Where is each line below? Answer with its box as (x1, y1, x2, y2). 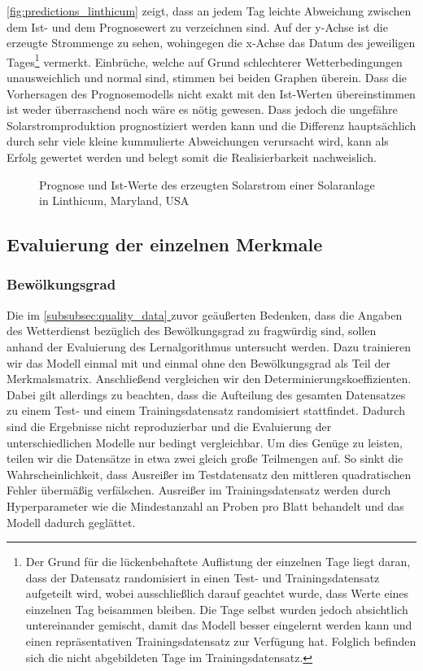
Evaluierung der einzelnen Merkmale (7, 232, 323, 257)
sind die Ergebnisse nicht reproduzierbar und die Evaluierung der (7, 417, 332, 434)
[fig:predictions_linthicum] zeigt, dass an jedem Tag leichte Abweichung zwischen (7, 2, 412, 19)
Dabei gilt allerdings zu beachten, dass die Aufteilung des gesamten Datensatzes (7, 386, 406, 403)
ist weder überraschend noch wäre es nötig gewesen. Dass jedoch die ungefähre (7, 101, 398, 118)
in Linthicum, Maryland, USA (39, 192, 190, 209)
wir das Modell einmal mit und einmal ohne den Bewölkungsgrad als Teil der (7, 354, 390, 371)
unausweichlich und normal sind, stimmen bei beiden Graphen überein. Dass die (7, 69, 407, 86)
